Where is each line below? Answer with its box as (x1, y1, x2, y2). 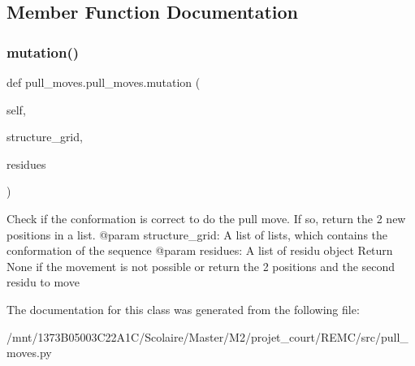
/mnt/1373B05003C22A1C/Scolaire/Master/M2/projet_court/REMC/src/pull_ (6, 328, 409, 345)
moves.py (6, 344, 52, 361)
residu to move (6, 273, 80, 291)
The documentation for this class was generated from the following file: (6, 300, 360, 317)
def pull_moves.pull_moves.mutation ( (6, 74, 201, 90)
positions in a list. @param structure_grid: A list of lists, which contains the (6, 226, 388, 243)
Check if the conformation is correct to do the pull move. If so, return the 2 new (6, 209, 406, 226)
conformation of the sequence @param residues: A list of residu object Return (6, 242, 393, 259)
